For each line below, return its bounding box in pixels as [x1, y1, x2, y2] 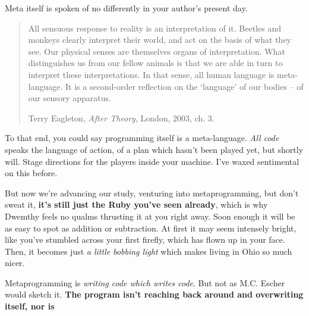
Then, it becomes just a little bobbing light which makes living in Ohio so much [5, 245, 292, 257]
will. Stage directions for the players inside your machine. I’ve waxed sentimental [5, 155, 299, 167]
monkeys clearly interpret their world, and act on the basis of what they [28, 33, 291, 46]
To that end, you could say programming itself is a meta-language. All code [5, 132, 279, 144]
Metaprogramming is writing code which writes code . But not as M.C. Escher [5, 276, 285, 289]
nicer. [5, 256, 25, 269]
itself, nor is [5, 300, 55, 312]
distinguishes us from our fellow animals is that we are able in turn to [28, 57, 283, 69]
